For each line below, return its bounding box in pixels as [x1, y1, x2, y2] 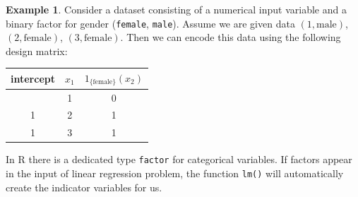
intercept [11, 71, 55, 85]
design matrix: [6, 43, 68, 58]
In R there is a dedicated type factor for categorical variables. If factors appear [6, 152, 352, 167]
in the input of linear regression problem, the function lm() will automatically [6, 166, 344, 181]
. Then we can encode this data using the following [120, 30, 341, 44]
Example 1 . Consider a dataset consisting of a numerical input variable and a [6, 2, 347, 16]
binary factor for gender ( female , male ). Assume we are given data [6, 16, 295, 30]
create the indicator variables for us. [6, 179, 162, 194]
